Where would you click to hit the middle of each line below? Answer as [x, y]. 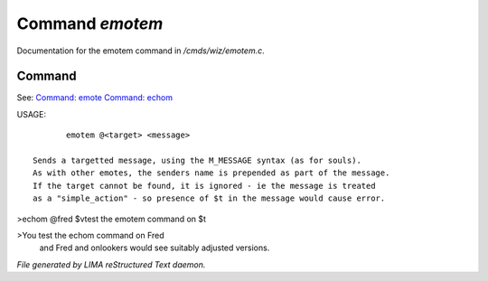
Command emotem [90, 23]
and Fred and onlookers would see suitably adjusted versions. [155, 248]
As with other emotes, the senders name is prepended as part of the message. [211, 173]
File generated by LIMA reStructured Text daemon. [111, 264]
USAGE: [32, 114]
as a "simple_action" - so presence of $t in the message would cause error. [209, 198]
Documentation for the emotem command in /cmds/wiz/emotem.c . [141, 51]
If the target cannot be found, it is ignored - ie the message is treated [204, 186]
